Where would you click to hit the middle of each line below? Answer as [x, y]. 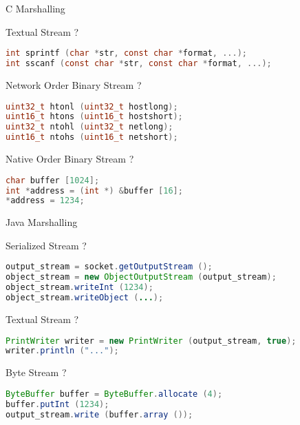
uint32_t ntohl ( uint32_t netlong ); [89, 127]
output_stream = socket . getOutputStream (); [109, 267]
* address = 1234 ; [45, 201]
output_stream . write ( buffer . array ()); [99, 414]
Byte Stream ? [36, 372]
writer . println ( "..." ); [62, 351]
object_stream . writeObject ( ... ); [85, 298]
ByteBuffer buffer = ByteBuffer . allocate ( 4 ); [114, 394]
